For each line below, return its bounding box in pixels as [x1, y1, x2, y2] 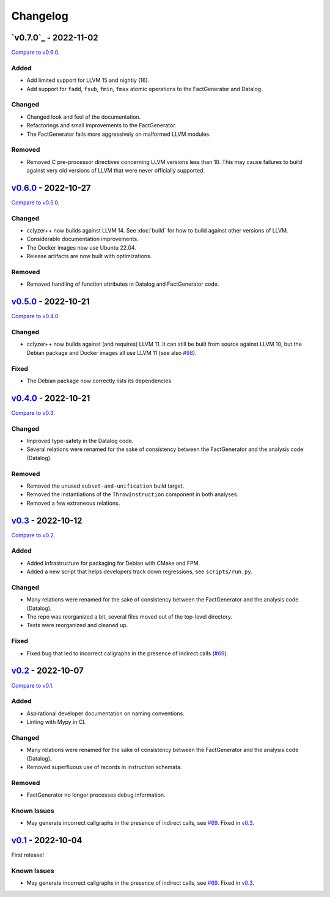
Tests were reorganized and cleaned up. [26, 622, 128, 629]
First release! [11, 851, 45, 859]
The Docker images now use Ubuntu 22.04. [26, 244, 137, 251]
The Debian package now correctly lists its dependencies [26, 377, 172, 384]
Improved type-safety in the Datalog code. [26, 437, 134, 445]
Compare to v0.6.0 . [11, 49, 60, 56]
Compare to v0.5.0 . [11, 199, 60, 206]
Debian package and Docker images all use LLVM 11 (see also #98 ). [26, 349, 197, 356]
